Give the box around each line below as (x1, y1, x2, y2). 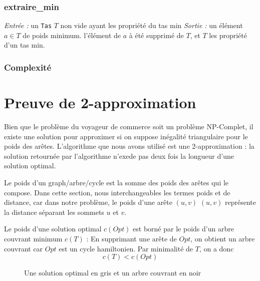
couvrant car (4, 243, 43, 253)
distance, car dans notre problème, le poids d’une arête (4, 197, 172, 207)
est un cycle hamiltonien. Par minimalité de (59, 243, 193, 253)
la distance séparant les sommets (4, 206, 104, 217)
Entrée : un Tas (4, 20, 52, 31)
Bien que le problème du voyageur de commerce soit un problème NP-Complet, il (4, 121, 253, 132)
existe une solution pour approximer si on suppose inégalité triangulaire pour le (4, 131, 248, 141)
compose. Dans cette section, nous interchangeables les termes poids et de (4, 187, 230, 197)
